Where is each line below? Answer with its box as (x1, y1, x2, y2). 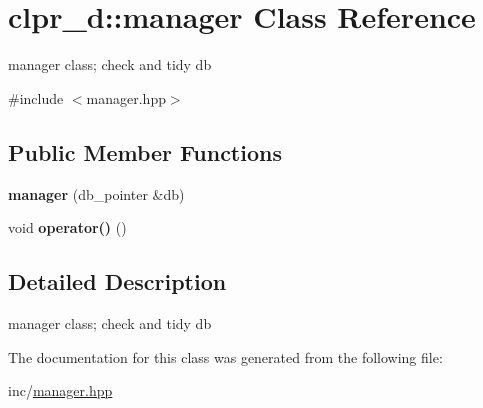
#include (8, 87, 64, 108)
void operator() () (8, 217, 127, 238)
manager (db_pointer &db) (8, 183, 185, 204)
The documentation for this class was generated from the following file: (8, 346, 443, 367)
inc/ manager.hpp (8, 380, 113, 401)
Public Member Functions (8, 136, 282, 167)
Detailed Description (8, 266, 227, 297)
